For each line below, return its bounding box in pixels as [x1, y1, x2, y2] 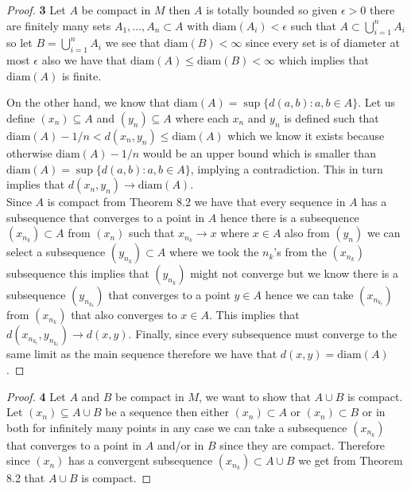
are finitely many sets [6, 17, 111, 33]
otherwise [6, 144, 52, 161]
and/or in [157, 436, 204, 453]
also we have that [41, 52, 127, 68]
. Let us [358, 94, 396, 111]
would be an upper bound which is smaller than [142, 144, 376, 161]
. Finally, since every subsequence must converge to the [128, 325, 397, 342]
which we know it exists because [227, 127, 385, 143]
